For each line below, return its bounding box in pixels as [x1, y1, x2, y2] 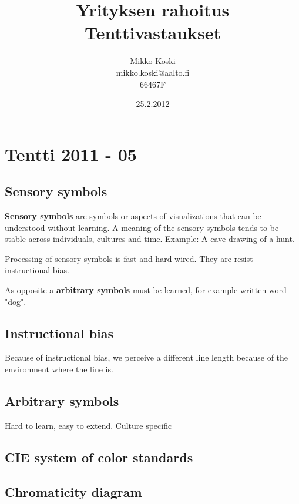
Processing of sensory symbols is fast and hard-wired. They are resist [5, 252, 253, 264]
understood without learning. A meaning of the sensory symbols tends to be [5, 221, 279, 233]
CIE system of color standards [5, 448, 193, 466]
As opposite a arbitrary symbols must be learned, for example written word [5, 284, 287, 296]
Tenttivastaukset [84, 21, 221, 45]
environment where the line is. [5, 363, 113, 375]
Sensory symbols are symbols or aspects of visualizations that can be [5, 210, 261, 222]
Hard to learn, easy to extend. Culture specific [5, 419, 172, 431]
